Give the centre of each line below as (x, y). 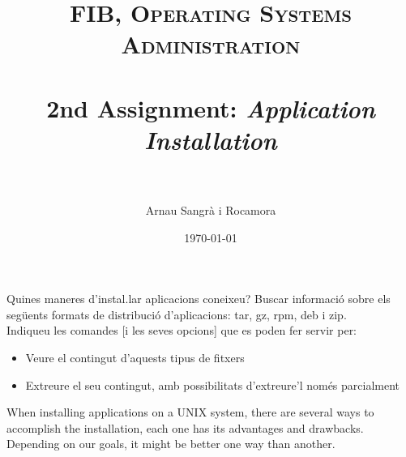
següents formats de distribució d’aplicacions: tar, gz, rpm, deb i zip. (177, 314)
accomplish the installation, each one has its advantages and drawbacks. (185, 427)
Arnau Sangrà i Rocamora (211, 210)
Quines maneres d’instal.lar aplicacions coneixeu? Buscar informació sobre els (199, 299)
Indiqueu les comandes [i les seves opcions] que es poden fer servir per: (182, 330)
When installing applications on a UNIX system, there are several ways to (190, 412)
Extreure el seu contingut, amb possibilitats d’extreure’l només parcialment (213, 384)
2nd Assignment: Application (211, 108)
